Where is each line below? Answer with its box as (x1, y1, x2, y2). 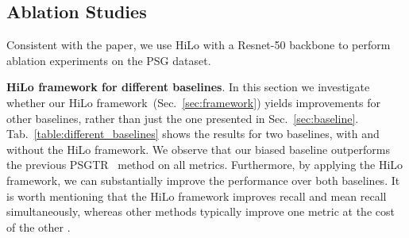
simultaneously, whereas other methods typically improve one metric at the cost (6, 203, 395, 220)
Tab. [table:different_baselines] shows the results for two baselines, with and (6, 125, 380, 142)
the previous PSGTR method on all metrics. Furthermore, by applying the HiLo (6, 156, 403, 173)
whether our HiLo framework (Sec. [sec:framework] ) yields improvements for (6, 94, 380, 110)
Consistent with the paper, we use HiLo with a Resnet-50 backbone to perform (6, 36, 391, 53)
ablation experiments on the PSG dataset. (6, 52, 211, 68)
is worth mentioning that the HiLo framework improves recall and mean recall (6, 187, 387, 204)
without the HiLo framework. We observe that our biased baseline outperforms (6, 140, 390, 157)
